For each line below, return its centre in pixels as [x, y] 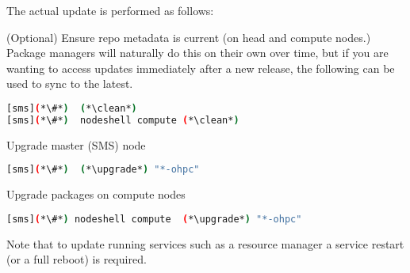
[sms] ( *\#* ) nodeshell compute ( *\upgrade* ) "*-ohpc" [154, 219]
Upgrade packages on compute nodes [96, 194]
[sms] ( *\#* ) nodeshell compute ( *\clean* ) [123, 120]
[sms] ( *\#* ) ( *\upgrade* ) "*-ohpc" [103, 170]
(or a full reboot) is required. [77, 259]
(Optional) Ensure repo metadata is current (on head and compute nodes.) [189, 37]
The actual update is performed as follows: [110, 10]
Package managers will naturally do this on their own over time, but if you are [197, 53]
